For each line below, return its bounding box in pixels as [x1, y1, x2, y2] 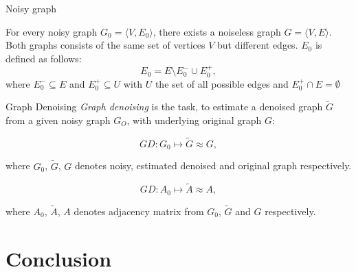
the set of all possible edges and [155, 76, 289, 90]
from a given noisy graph [5, 113, 111, 127]
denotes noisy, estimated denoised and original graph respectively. [75, 158, 352, 173]
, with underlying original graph [126, 113, 262, 127]
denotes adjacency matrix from [74, 203, 204, 218]
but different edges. [216, 38, 298, 52]
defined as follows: [5, 51, 82, 65]
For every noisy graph [5, 24, 98, 38]
